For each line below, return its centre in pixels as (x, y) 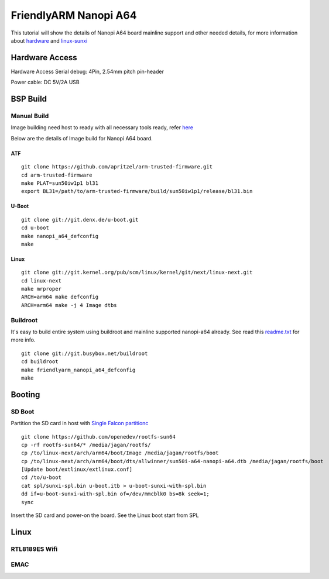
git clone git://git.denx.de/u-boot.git (80, 220)
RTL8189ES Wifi (34, 549)
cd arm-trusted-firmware (57, 175)
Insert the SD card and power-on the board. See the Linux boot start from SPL (105, 515)
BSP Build (29, 99)
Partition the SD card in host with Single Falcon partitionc (80, 423)
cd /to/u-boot (41, 478)
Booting (25, 394)
